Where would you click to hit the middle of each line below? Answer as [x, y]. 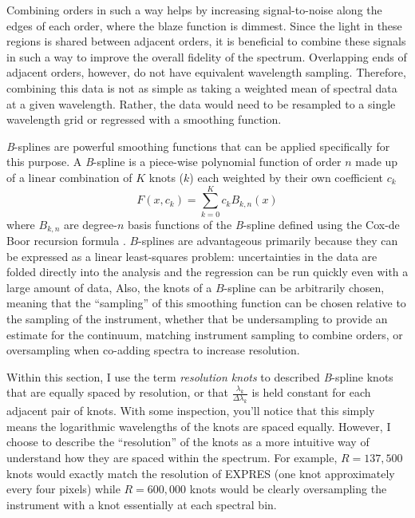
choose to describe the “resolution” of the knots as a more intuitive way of [188, 442]
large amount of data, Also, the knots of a [109, 287]
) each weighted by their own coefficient [286, 177]
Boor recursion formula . [66, 241]
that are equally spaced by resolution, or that [117, 392]
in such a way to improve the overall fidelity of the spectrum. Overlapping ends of [207, 56]
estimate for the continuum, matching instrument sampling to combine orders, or [205, 334]
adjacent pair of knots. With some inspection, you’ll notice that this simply [191, 411]
